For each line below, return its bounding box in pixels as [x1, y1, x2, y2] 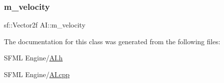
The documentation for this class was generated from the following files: [4, 36, 221, 46]
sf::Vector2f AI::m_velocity [4, 20, 85, 30]
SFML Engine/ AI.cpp [4, 69, 70, 79]
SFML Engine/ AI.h [4, 53, 63, 63]
